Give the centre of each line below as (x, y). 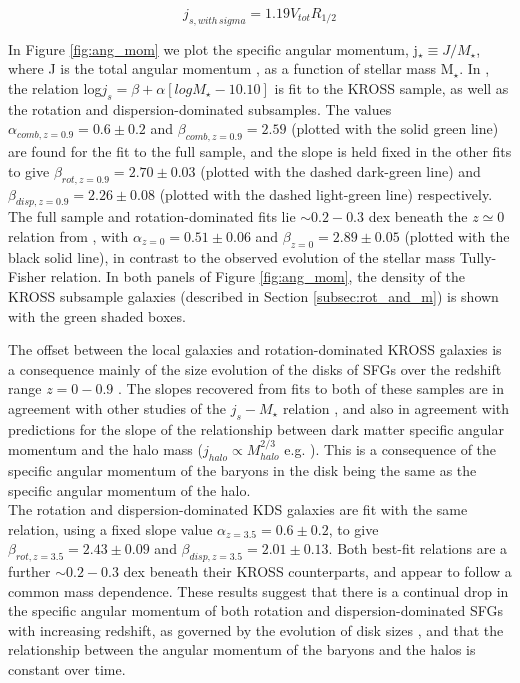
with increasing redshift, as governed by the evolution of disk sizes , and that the (256, 629)
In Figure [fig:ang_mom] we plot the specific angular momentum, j (213, 48)
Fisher (27, 276)
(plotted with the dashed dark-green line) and (340, 170)
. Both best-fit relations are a (418, 548)
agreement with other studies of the (117, 407)
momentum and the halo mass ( (105, 449)
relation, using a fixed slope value (110, 528)
